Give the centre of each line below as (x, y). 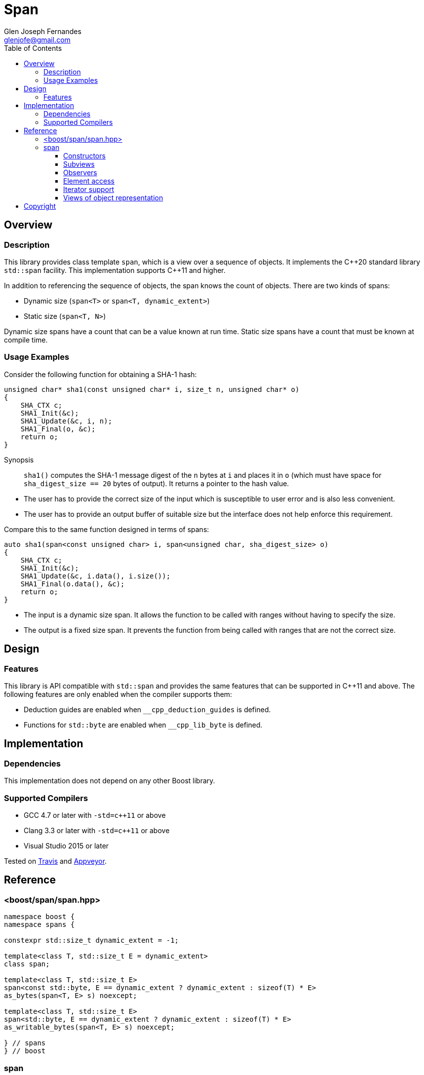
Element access (89, 181)
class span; (27, 964)
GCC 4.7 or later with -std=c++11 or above (95, 815)
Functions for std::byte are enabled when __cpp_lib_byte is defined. (143, 725)
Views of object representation (113, 197)
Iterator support (89, 189)
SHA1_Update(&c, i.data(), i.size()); (96, 576)
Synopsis (19, 460)
